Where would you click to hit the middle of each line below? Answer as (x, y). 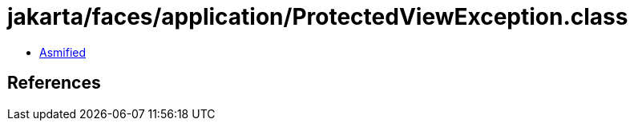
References (54, 83)
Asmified (63, 52)
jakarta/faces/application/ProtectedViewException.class (318, 17)
